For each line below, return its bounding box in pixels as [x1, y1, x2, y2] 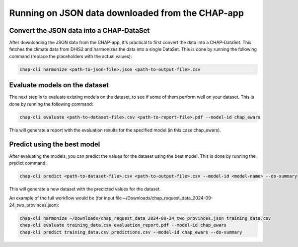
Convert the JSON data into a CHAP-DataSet [9, 26, 150, 35]
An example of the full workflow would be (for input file [9, 195, 122, 201]
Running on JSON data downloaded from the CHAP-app [9, 7, 244, 18]
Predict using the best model [9, 140, 100, 148]
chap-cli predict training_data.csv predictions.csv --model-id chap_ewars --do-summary [19, 229, 243, 235]
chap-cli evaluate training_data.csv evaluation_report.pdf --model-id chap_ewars [19, 222, 227, 228]
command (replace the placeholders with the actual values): [9, 53, 132, 59]
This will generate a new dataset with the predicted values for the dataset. [9, 186, 161, 192]
